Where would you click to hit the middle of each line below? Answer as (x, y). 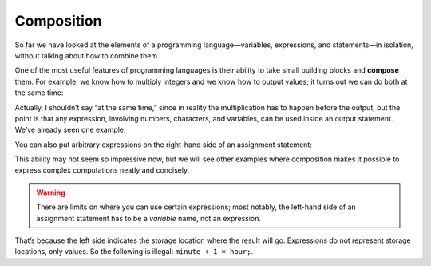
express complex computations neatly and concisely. (102, 170)
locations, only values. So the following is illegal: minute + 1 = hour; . (134, 252)
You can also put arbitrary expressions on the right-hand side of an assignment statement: (164, 145)
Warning (51, 193)
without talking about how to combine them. (87, 55)
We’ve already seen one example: (70, 130)
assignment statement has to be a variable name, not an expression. (149, 218)
